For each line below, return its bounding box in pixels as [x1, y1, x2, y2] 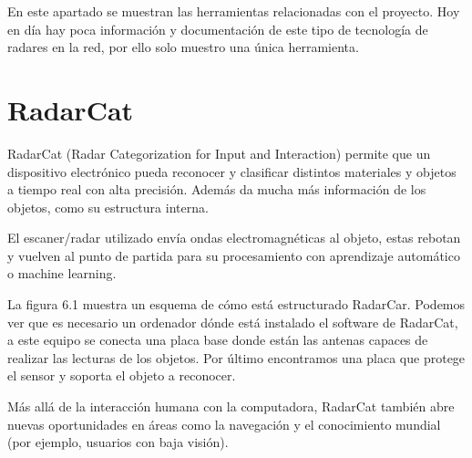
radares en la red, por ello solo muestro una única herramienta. [7, 37, 359, 57]
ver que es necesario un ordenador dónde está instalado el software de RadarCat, [7, 312, 458, 331]
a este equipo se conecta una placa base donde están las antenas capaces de [7, 330, 428, 349]
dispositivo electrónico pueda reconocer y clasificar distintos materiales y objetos [7, 161, 457, 181]
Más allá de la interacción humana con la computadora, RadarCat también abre [7, 397, 455, 416]
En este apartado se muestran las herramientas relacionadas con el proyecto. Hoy [7, 2, 460, 20]
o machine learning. [7, 264, 117, 283]
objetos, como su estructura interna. [7, 197, 209, 216]
